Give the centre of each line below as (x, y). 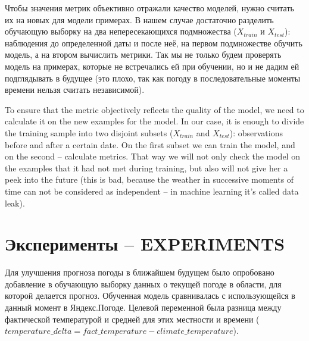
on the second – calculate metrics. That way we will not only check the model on (152, 156)
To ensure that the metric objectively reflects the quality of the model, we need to (154, 109)
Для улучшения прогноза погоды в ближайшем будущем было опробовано (140, 272)
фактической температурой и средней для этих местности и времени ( (132, 319)
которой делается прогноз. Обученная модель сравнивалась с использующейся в (150, 295)
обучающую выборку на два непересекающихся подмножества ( (121, 31)
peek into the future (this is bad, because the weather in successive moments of (149, 179)
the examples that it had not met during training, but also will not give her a (146, 168)
